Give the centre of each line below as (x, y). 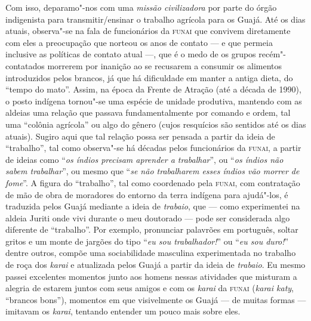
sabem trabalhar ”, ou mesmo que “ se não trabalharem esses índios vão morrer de (153, 171)
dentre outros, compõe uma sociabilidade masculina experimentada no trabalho (151, 253)
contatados (25, 65)
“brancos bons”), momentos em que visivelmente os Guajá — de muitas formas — (156, 299)
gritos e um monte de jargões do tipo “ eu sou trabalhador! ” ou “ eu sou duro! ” (147, 241)
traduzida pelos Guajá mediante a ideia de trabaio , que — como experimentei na (153, 206)
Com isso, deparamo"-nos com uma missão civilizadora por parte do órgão (141, 7)
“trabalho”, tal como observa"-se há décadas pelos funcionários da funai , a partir (153, 148)
